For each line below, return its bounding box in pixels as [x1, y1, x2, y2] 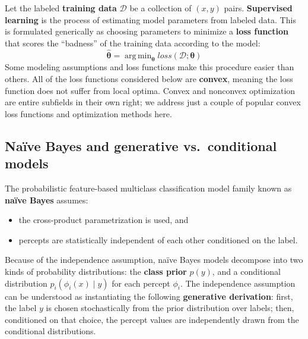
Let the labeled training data [5, 2, 117, 14]
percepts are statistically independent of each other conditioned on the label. [18, 233, 298, 246]
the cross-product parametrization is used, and [18, 214, 189, 226]
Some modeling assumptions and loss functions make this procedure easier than [5, 61, 294, 73]
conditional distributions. [5, 325, 96, 337]
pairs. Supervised [224, 2, 293, 14]
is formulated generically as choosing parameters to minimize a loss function [5, 25, 288, 37]
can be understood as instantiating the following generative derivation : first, [5, 290, 293, 302]
